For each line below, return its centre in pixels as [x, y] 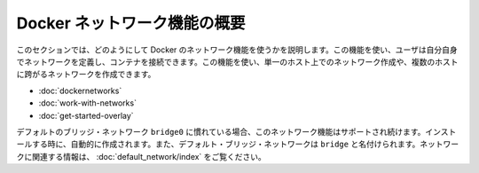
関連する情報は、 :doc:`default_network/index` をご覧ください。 [149, 156]
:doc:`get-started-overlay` [86, 115]
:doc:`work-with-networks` [88, 103]
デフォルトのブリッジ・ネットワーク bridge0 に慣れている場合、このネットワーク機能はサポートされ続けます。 [221, 131]
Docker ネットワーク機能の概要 [131, 23]
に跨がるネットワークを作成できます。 [86, 75]
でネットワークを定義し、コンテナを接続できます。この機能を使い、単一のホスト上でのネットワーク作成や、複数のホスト [237, 61]
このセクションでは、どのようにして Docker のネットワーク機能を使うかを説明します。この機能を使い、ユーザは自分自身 [237, 50]
